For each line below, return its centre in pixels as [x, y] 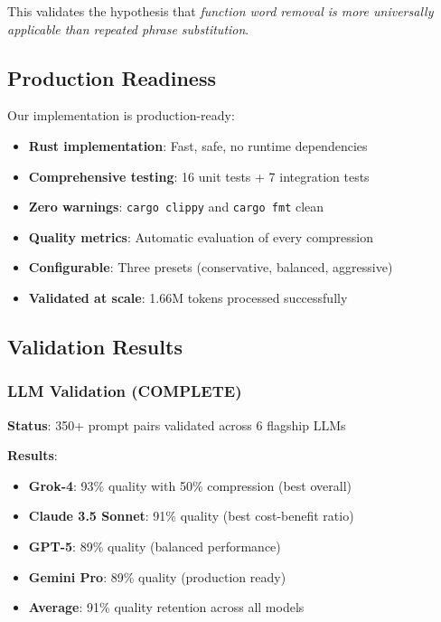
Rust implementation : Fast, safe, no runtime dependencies [198, 145]
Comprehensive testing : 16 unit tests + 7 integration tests [199, 176]
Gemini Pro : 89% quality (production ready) [157, 576]
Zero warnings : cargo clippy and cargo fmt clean [176, 207]
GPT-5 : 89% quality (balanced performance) [155, 546]
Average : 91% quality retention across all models [166, 607]
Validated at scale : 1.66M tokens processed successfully [188, 298]
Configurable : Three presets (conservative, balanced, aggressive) [211, 267]
